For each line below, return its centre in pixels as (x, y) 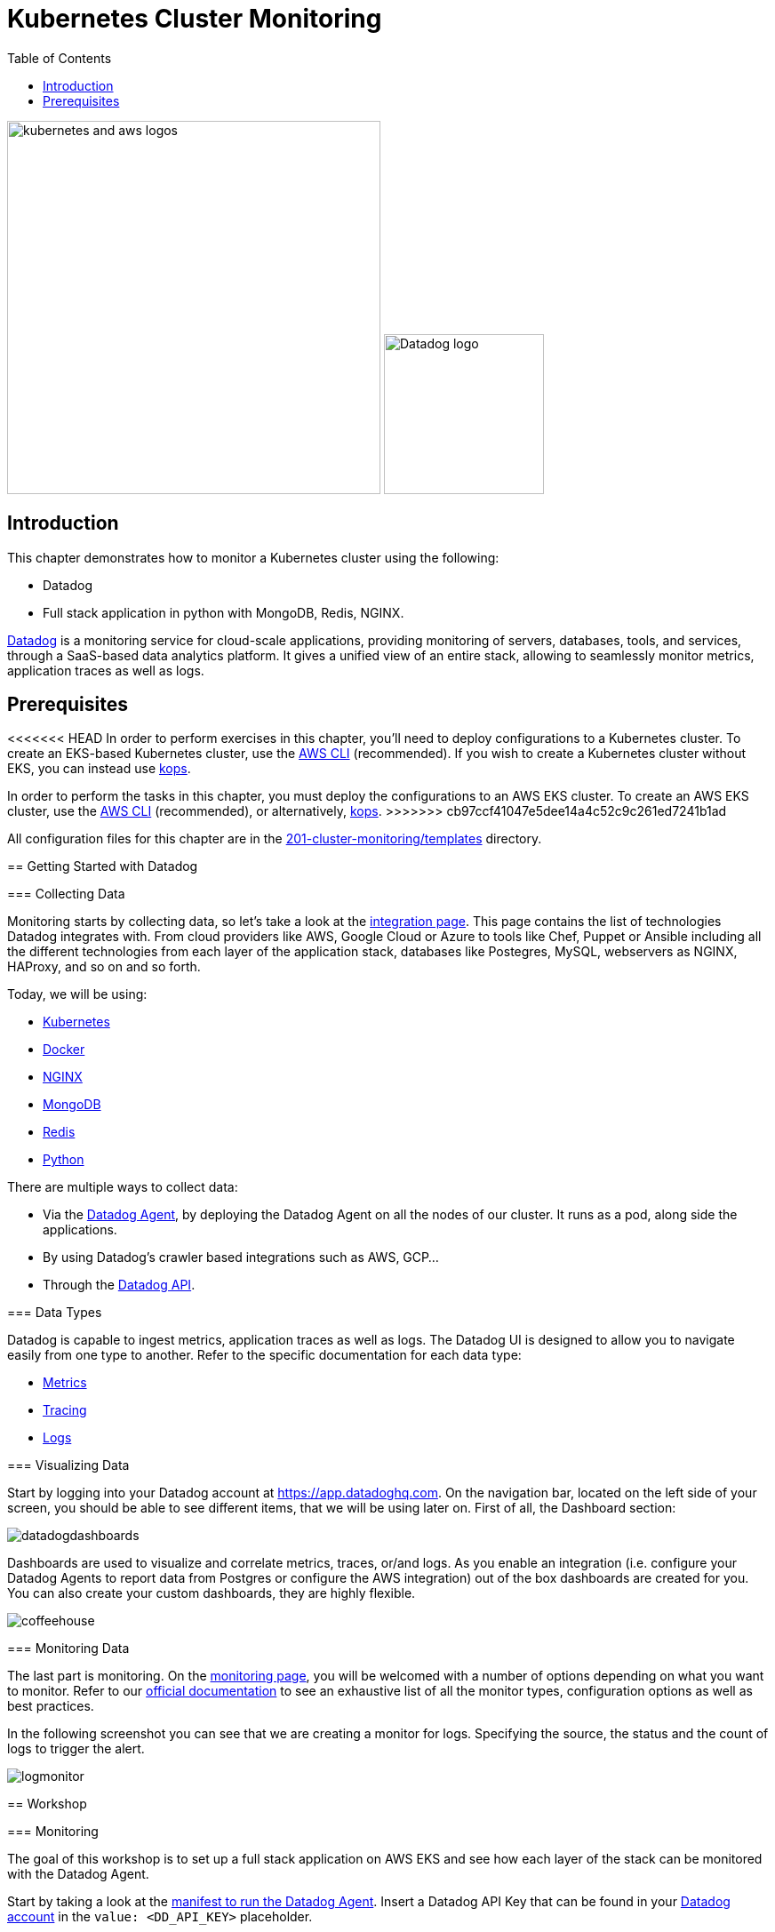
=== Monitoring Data (68, 1649)
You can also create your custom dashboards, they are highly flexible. (212, 1593)
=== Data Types (55, 1313)
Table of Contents (60, 58)
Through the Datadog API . (119, 1285)
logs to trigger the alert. (76, 1749)
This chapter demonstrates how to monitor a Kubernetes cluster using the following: (253, 557)
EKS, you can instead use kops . (99, 769)
